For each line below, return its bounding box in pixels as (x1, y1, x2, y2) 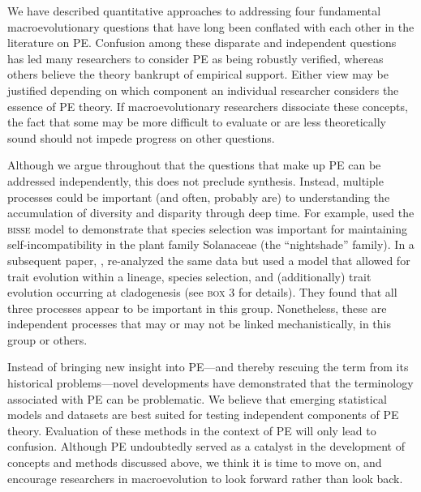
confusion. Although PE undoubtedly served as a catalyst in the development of (7, 438, 405, 455)
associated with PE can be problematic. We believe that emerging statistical (7, 390, 387, 407)
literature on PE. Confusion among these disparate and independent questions (7, 34, 397, 51)
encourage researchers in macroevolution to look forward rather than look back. (7, 469, 403, 486)
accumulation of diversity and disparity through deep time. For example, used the (7, 204, 415, 221)
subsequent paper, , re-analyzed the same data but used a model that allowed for (7, 251, 410, 268)
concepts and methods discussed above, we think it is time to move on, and (7, 454, 382, 471)
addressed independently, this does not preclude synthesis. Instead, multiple (7, 172, 384, 189)
